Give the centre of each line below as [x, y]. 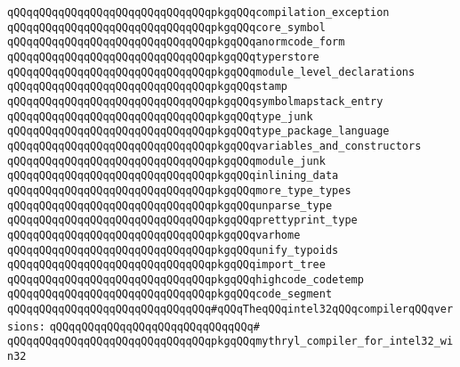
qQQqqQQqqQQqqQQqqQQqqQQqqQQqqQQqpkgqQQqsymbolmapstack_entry [195, 101]
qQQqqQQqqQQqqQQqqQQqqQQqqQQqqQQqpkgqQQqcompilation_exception [198, 12]
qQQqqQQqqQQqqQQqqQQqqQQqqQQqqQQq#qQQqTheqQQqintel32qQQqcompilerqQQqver [230, 310]
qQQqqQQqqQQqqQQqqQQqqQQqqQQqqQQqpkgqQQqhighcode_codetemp [186, 279]
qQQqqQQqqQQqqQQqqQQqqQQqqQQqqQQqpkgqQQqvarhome [154, 235]
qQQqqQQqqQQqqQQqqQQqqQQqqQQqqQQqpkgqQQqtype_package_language [198, 131]
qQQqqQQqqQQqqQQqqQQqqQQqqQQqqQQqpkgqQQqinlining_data [173, 176]
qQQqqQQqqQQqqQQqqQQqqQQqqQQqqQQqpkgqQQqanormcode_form [176, 42]
